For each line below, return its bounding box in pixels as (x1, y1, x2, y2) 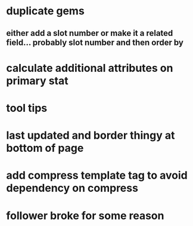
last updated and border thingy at (6, 129, 175, 142)
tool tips (6, 101, 48, 115)
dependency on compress (6, 181, 139, 195)
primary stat (6, 74, 69, 87)
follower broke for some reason (6, 209, 164, 222)
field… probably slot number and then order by (6, 37, 183, 47)
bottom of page (6, 142, 84, 155)
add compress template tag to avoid (6, 169, 188, 182)
